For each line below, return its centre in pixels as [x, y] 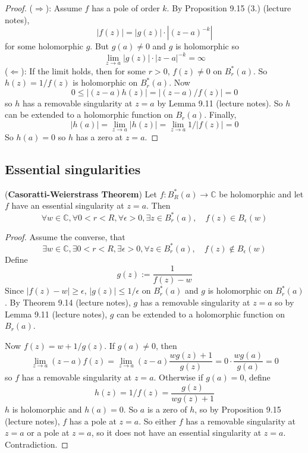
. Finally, [220, 114]
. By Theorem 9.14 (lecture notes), [68, 302]
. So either [158, 421]
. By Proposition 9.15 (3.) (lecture [229, 8]
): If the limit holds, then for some [83, 70]
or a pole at [48, 432]
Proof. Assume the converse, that [65, 236]
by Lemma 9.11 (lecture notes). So [220, 103]
